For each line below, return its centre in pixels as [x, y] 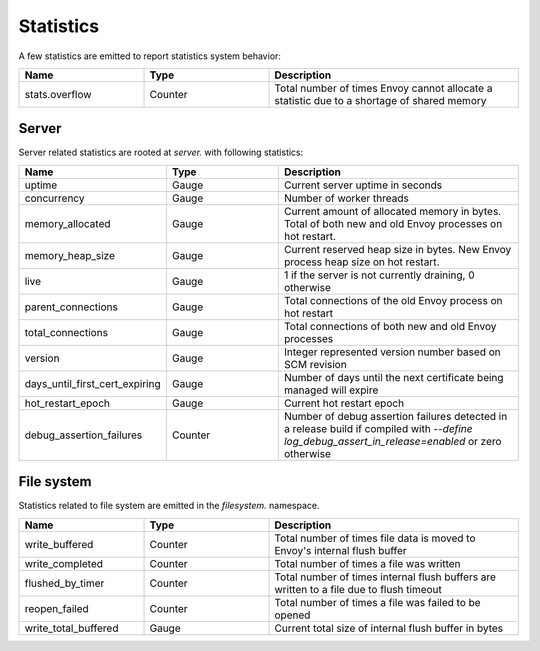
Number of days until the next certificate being [393, 377]
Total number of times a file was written [367, 563]
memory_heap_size [69, 255]
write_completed [64, 563]
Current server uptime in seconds [363, 185]
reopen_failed [56, 608]
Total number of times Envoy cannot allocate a [383, 88]
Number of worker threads [346, 198]
